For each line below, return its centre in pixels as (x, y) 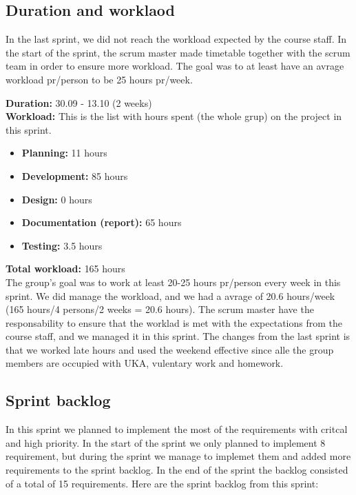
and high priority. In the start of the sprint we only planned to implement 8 (166, 442)
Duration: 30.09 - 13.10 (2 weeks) (79, 102)
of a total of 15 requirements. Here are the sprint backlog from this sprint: (162, 483)
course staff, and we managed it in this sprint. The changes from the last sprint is (178, 336)
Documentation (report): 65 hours (102, 222)
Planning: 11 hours (64, 153)
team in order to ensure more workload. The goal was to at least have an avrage (175, 66)
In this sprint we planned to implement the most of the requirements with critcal (177, 429)
